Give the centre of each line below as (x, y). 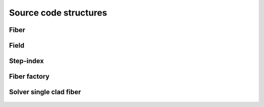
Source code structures (58, 13)
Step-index (26, 61)
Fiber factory (29, 77)
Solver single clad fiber (45, 92)
